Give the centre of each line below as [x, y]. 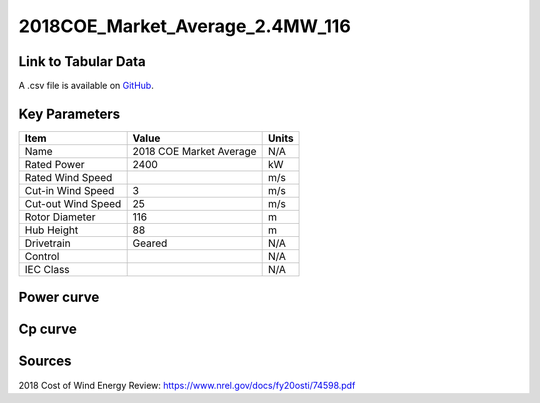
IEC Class [47, 269]
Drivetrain [47, 243]
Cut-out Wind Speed [73, 203]
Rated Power [54, 164]
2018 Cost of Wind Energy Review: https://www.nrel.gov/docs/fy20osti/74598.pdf [187, 385]
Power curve [59, 297]
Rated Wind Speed [68, 177]
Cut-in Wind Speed [69, 190]
